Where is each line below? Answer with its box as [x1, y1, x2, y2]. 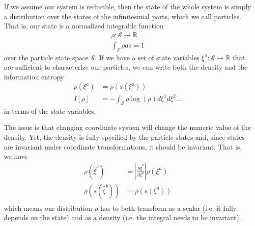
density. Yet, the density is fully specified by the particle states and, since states [4, 131, 245, 142]
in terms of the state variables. [4, 105, 96, 116]
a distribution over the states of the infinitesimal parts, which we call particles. [4, 11, 241, 21]
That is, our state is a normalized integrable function [4, 21, 164, 31]
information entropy [4, 71, 64, 81]
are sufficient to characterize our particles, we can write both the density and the [4, 62, 248, 72]
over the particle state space [4, 52, 88, 62]
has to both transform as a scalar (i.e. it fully [100, 202, 237, 213]
